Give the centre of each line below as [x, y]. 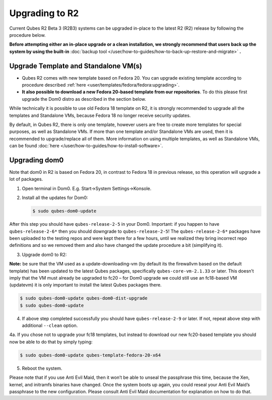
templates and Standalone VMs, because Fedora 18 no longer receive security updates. [100, 115]
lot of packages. [26, 179]
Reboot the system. [42, 368]
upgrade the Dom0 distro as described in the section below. [84, 99]
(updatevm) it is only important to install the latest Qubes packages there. [86, 285]
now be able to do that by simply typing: [51, 342]
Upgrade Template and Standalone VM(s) [76, 66]
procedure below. [27, 35]
